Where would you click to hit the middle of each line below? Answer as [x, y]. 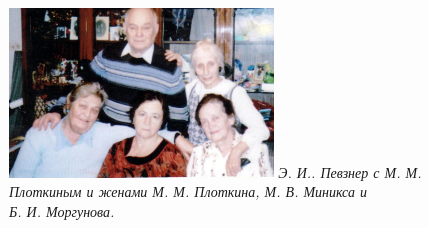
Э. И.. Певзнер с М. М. [350, 171]
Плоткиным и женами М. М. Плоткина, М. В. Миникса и [188, 191]
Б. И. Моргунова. [62, 210]
